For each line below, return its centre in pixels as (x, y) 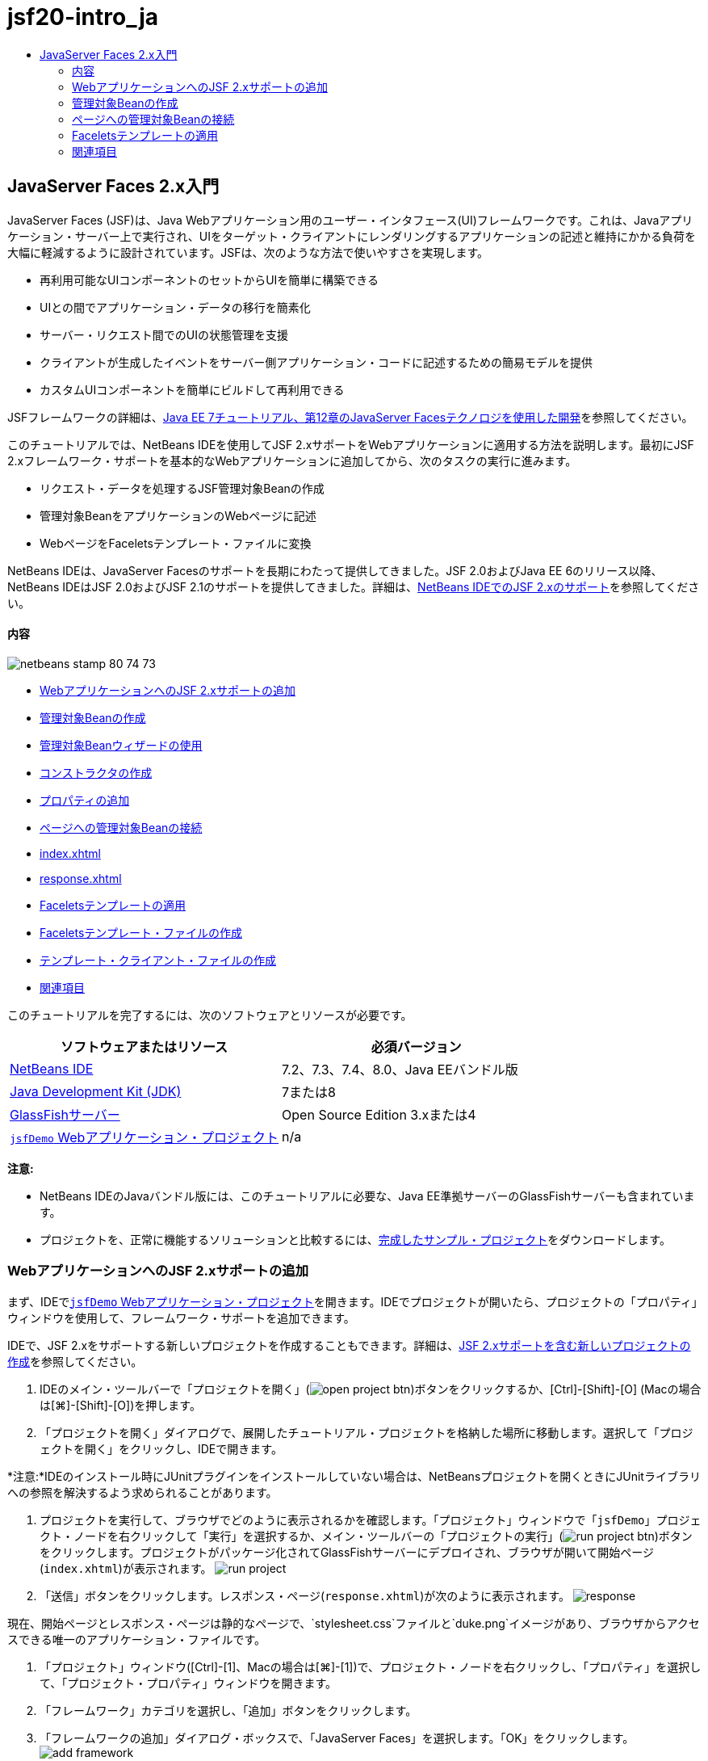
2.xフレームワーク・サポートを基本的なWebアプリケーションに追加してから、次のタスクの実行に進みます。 (292, 460)
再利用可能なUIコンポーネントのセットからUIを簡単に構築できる (209, 279)
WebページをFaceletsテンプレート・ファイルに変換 (176, 543)
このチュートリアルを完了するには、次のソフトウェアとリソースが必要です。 (210, 1015)
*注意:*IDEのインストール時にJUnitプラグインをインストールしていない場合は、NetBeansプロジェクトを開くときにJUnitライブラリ (354, 1476)
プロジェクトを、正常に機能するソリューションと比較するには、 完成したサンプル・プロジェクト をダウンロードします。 (355, 1239)
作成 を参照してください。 (75, 1361)
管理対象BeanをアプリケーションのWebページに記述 (178, 515)
